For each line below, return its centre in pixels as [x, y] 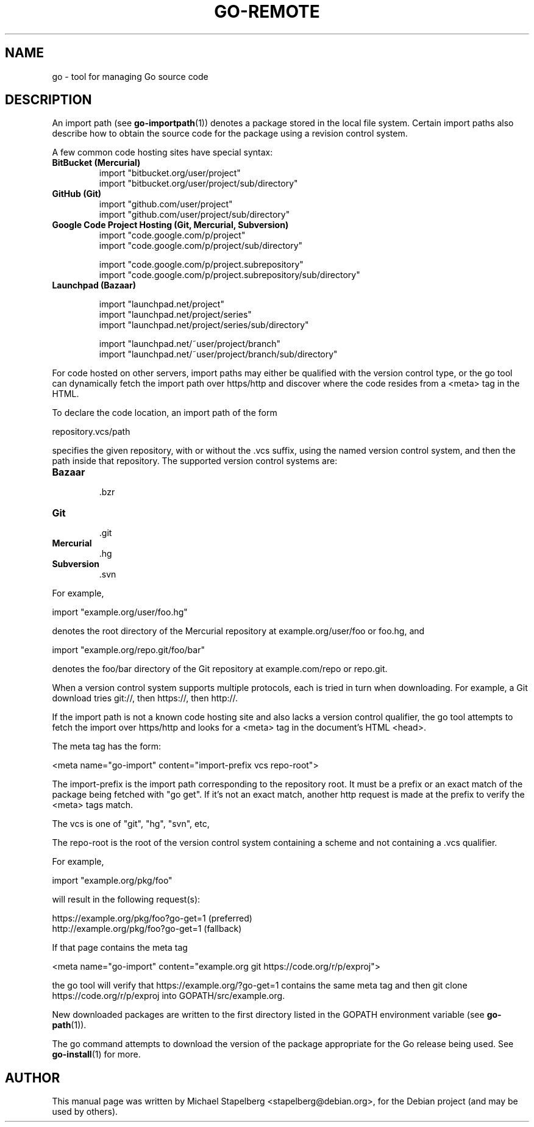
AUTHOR [33, 1078]
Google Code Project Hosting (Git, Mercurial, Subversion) [170, 225]
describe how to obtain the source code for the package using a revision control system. [230, 134]
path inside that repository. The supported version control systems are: [195, 461]
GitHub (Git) [77, 194]
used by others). [85, 1112]
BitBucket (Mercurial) [96, 163]
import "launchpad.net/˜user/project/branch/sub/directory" [218, 354]
